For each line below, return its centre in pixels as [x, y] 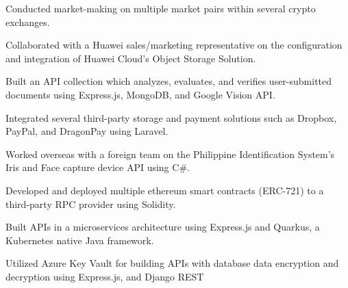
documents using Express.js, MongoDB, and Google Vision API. [140, 94]
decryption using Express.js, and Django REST [105, 276]
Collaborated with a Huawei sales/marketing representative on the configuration [174, 45]
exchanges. [28, 22]
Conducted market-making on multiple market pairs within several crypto [161, 8]
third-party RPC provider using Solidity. [91, 204]
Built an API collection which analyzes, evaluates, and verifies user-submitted [169, 81]
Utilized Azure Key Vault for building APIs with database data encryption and [172, 263]
